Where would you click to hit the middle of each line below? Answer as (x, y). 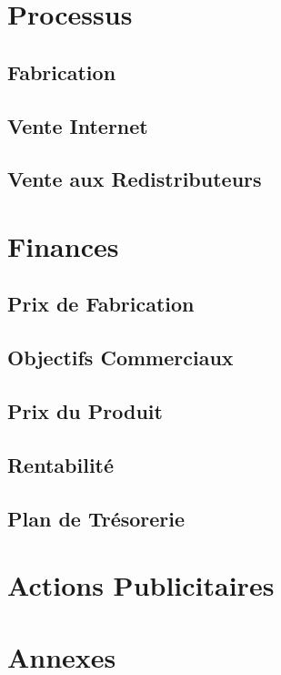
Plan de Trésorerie (96, 518)
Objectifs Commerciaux (120, 358)
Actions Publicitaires (141, 585)
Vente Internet (78, 125)
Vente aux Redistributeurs (135, 179)
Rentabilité (61, 464)
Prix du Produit (85, 411)
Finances (63, 245)
